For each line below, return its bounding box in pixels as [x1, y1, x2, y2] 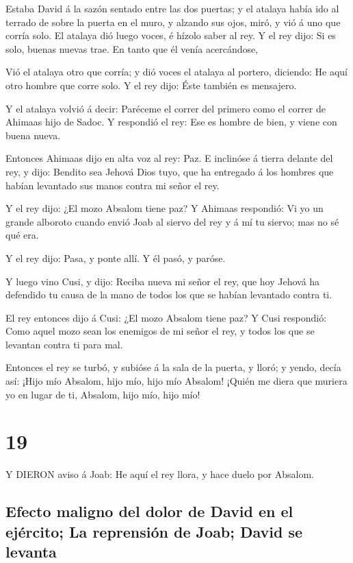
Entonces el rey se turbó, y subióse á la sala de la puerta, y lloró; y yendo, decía [5, 360, 341, 374]
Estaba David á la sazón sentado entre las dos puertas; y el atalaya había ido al [5, 1, 339, 15]
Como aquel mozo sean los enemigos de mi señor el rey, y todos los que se [5, 324, 315, 338]
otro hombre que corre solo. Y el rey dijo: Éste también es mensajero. [5, 77, 297, 92]
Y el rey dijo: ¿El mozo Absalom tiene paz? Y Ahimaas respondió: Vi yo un [5, 201, 324, 215]
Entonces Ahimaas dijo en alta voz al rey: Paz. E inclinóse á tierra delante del [5, 151, 333, 165]
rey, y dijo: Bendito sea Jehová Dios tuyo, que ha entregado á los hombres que [5, 164, 334, 178]
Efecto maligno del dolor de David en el [5, 501, 293, 522]
